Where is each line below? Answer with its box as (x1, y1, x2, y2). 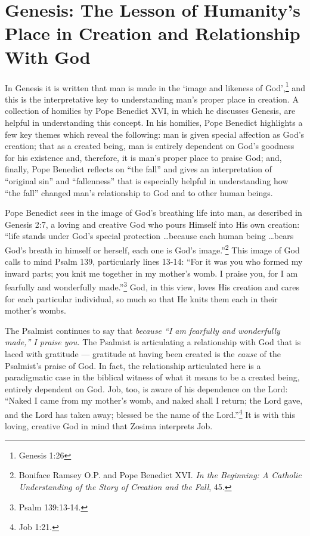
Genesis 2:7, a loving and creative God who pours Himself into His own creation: (5, 218, 300, 230)
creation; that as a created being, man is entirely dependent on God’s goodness (5, 140, 294, 152)
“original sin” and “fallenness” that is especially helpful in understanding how (5, 174, 289, 187)
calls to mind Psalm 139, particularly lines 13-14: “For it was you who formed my (5, 255, 303, 268)
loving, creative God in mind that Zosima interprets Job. (5, 420, 213, 432)
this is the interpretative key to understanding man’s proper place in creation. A (5, 92, 299, 105)
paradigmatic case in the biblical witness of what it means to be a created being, (5, 371, 300, 383)
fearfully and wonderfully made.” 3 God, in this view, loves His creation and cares (5, 279, 300, 293)
